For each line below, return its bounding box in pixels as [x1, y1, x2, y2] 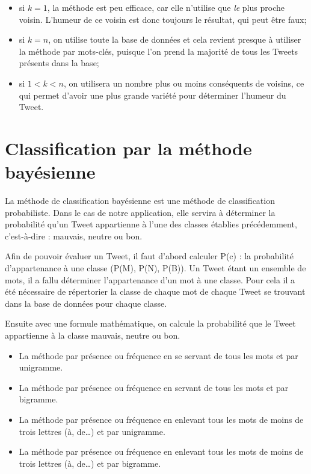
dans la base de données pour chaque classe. [5, 297, 167, 309]
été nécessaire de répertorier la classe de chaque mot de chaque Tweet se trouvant [5, 285, 306, 298]
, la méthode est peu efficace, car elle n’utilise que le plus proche [47, 1, 285, 13]
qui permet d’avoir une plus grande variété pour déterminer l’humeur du [19, 88, 286, 101]
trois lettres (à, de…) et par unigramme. [19, 425, 165, 437]
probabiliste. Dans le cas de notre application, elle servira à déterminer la [5, 206, 276, 218]
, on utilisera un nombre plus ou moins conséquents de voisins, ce [63, 76, 304, 89]
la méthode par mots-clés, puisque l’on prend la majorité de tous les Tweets [19, 45, 298, 57]
